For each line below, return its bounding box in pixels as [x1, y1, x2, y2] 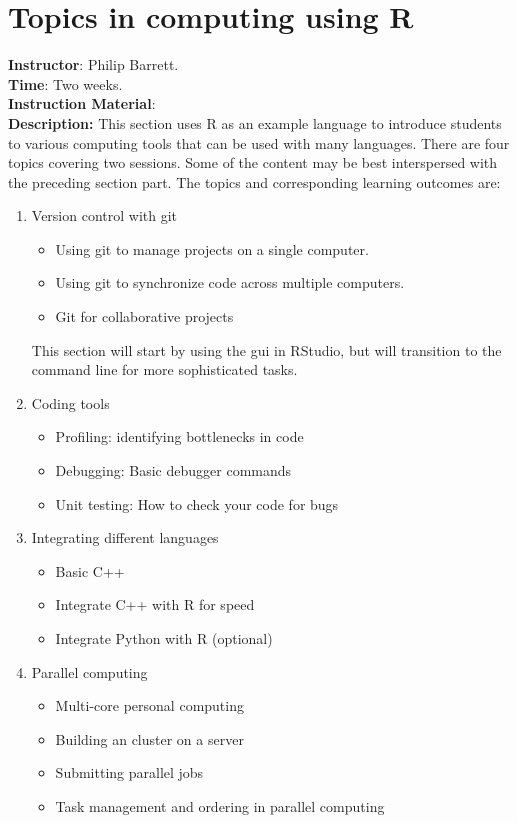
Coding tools [31, 392, 110, 413]
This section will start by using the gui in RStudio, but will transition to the [31, 339, 502, 360]
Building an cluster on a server [55, 728, 244, 749]
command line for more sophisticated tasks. [31, 359, 298, 380]
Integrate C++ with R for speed [55, 594, 255, 615]
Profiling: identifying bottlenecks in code [55, 426, 304, 447]
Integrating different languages [31, 527, 219, 548]
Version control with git [31, 205, 178, 226]
